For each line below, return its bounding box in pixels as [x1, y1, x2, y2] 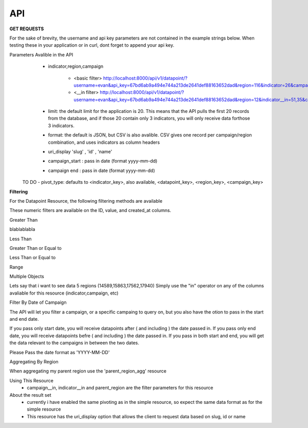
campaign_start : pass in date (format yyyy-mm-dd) [48, 158, 158, 164]
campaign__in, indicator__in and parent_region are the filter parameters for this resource [27, 385, 214, 391]
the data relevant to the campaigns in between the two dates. [9, 340, 140, 346]
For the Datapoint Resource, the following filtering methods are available [9, 198, 163, 204]
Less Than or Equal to [9, 255, 56, 261]
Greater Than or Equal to [9, 245, 62, 251]
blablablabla [9, 226, 35, 232]
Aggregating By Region [9, 359, 59, 364]
